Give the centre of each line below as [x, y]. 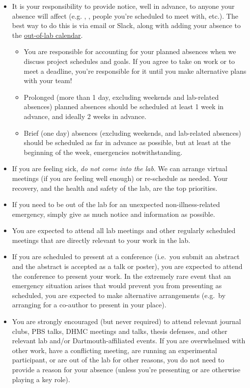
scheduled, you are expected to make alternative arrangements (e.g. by [119, 295]
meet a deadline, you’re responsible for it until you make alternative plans [135, 71]
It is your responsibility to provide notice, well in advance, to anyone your [123, 6]
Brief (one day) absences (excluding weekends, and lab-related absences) [132, 133]
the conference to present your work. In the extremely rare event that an [121, 276]
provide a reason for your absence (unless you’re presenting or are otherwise [126, 369]
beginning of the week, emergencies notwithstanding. [103, 152]
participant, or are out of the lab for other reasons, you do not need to [118, 360]
